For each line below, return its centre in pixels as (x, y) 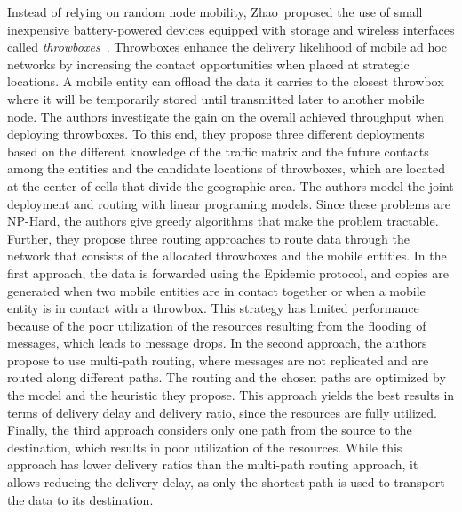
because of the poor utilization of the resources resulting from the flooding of (217, 325)
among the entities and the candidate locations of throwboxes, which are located (227, 168)
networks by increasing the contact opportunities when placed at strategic (208, 64)
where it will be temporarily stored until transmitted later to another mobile (216, 98)
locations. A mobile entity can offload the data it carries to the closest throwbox (226, 81)
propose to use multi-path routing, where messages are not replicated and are (218, 360)
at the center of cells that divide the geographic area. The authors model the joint (231, 185)
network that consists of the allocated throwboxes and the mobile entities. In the (227, 256)
